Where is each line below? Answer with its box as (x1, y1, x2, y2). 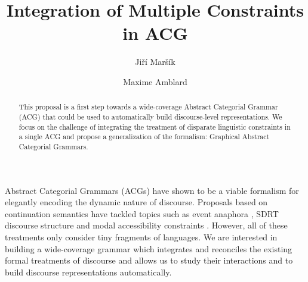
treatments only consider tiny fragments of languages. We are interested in (5, 230, 278, 243)
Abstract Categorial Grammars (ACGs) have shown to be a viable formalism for (5, 184, 299, 196)
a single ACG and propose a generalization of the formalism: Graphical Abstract (19, 131, 270, 142)
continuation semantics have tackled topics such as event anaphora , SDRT (5, 207, 279, 220)
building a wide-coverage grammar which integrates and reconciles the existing (5, 242, 292, 255)
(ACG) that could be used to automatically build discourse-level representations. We (19, 111, 282, 121)
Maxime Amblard (123, 75, 187, 87)
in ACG (122, 21, 188, 45)
